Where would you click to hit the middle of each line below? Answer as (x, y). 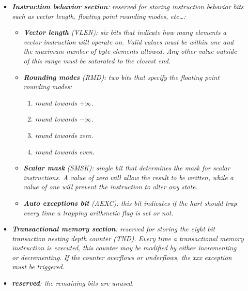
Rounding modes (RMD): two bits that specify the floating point (122, 77)
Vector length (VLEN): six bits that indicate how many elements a (125, 32)
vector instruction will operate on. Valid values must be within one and (129, 41)
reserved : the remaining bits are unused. (73, 283)
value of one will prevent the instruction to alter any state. (110, 187)
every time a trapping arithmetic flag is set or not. (98, 212)
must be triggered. (38, 267)
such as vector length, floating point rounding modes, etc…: (99, 16)
